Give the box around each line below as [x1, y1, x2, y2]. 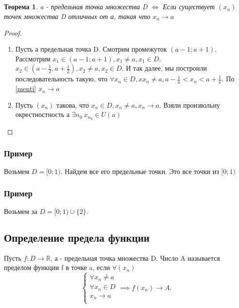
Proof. [4, 27, 22, 38]
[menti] [15, 83, 36, 94]
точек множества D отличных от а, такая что [4, 11, 151, 21]
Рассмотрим [15, 53, 51, 63]
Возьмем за [4, 206, 37, 216]
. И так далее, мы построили [121, 63, 207, 73]
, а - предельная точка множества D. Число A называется [50, 252, 220, 263]
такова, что [56, 99, 89, 110]
